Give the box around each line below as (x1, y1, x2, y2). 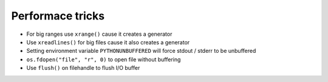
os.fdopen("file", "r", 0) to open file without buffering (26, 55, 181, 63)
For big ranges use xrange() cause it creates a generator (26, 30, 173, 38)
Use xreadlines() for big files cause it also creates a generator (26, 38, 190, 46)
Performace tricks (11, 9, 105, 22)
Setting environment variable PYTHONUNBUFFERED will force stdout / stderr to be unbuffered (26, 47, 256, 55)
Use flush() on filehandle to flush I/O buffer (26, 64, 140, 72)
